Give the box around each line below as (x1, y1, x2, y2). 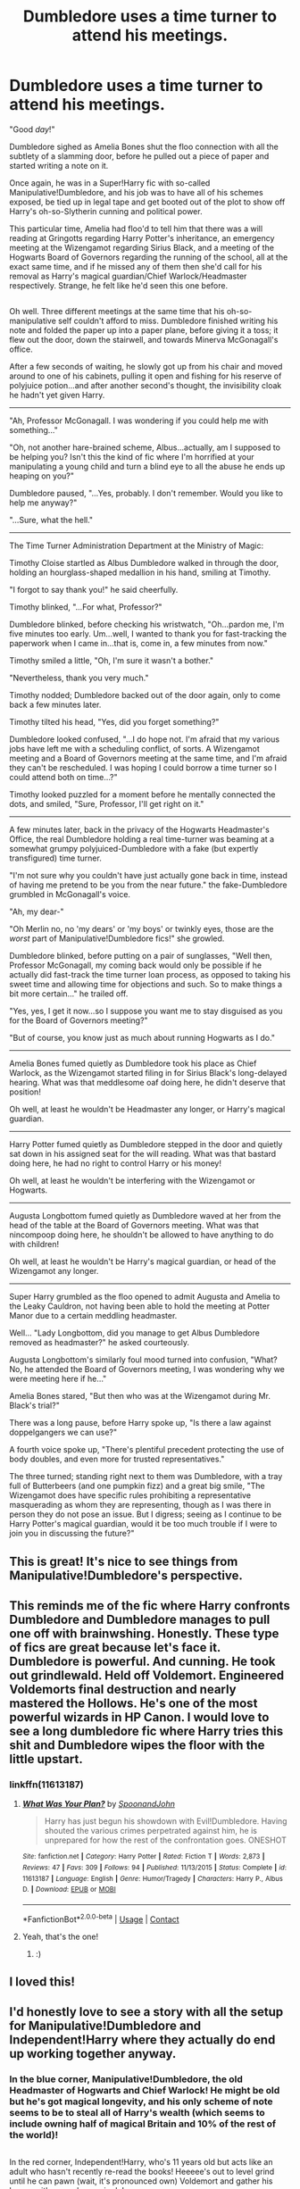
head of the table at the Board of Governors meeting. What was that (9, 1220, 259, 1231)
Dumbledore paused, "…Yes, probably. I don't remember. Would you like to (9, 488, 284, 499)
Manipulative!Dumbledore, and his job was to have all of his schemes (9, 187, 263, 197)
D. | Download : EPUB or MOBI (21, 1885, 116, 1894)
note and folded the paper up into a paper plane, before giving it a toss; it (9, 325, 279, 336)
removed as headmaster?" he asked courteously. (9, 1337, 190, 1348)
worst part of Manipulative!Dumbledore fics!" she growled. (9, 933, 225, 944)
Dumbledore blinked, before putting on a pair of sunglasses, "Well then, (9, 951, 272, 961)
